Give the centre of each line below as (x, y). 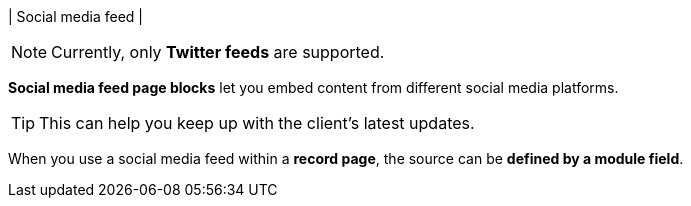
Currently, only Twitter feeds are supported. (218, 52)
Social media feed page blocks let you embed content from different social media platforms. (313, 87)
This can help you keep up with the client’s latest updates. (257, 123)
